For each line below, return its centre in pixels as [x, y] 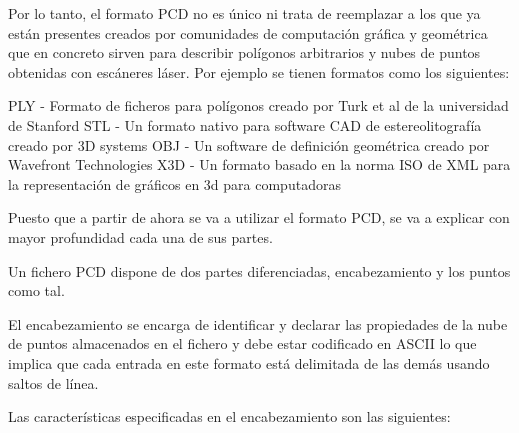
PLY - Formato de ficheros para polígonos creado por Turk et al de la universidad [258, 105]
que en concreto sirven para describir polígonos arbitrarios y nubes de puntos [244, 52]
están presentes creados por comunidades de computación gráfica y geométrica [248, 32]
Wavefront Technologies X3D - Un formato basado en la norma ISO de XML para [259, 164]
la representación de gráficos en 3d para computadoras [174, 183]
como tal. [36, 290]
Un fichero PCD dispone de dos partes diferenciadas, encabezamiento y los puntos [259, 270]
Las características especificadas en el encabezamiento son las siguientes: [229, 416]
